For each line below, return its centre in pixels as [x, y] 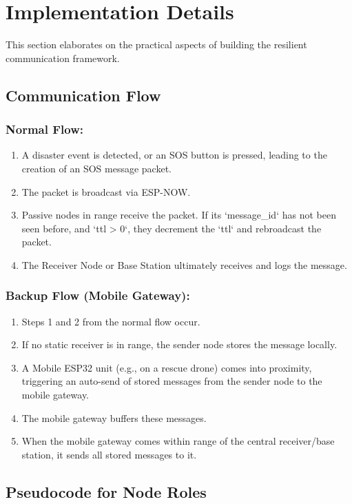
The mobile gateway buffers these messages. [114, 417]
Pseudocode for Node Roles [106, 491]
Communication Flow [83, 95]
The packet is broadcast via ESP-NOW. [106, 191]
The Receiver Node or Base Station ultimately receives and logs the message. [184, 264]
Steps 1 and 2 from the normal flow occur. [111, 321]
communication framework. [63, 58]
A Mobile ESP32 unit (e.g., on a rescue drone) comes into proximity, [167, 367]
